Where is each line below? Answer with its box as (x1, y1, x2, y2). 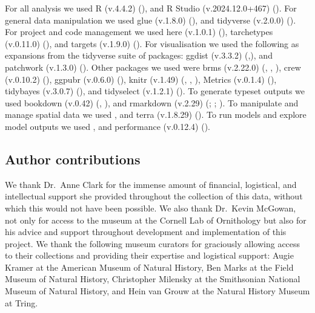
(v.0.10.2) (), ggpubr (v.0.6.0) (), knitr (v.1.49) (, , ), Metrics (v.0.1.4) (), (5, 73, 277, 85)
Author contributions (5, 149, 141, 168)
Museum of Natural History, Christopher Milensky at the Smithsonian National (5, 273, 300, 285)
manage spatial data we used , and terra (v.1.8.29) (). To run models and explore (5, 108, 307, 121)
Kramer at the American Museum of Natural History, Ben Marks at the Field (5, 260, 294, 273)
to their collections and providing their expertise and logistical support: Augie (5, 249, 294, 262)
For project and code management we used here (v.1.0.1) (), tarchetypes (5, 25, 273, 38)
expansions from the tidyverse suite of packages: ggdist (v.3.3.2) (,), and (5, 49, 273, 62)
